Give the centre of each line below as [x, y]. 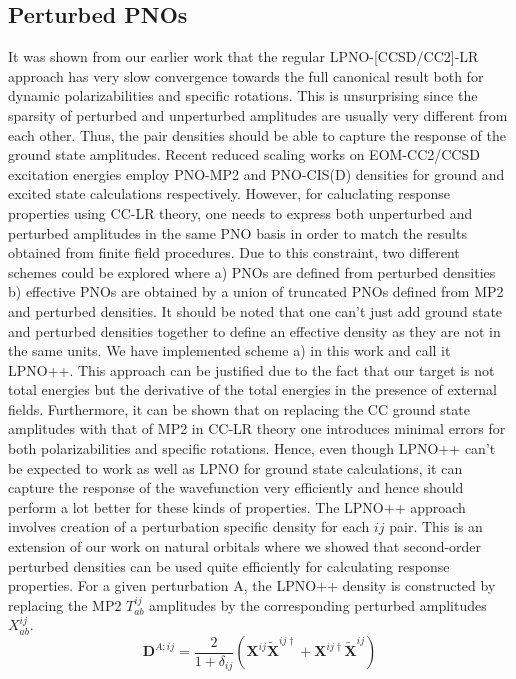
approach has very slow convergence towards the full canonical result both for [246, 75]
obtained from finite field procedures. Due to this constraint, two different [234, 252]
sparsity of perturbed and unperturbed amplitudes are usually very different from [258, 114]
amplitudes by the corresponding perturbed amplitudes [318, 604]
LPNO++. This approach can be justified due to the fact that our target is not [251, 369]
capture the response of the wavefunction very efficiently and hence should [236, 487]
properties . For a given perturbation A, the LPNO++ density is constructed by [252, 585]
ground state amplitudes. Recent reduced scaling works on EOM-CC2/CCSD [244, 154]
